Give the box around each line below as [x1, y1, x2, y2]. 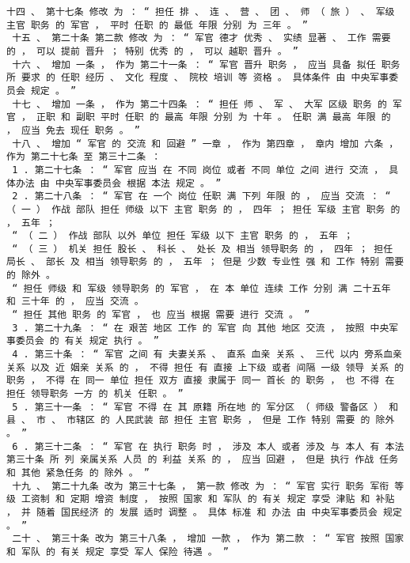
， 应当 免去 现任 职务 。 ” [6, 124, 141, 136]
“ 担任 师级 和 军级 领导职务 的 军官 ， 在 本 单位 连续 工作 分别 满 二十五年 [12, 282, 391, 294]
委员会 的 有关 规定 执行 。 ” [15, 335, 159, 347]
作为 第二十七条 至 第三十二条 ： [6, 151, 161, 163]
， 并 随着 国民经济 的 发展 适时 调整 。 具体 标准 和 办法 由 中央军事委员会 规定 [6, 506, 402, 518]
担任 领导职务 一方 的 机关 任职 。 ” [6, 388, 184, 400]
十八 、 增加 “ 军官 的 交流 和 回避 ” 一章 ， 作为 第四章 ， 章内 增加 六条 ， [12, 138, 399, 149]
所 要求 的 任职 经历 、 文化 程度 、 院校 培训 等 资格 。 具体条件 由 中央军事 [6, 72, 389, 84]
